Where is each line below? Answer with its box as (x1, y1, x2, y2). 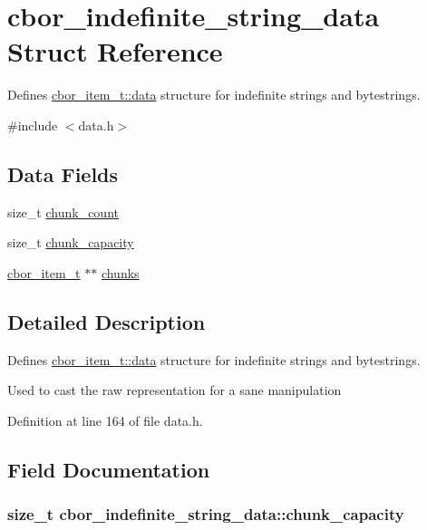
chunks (101, 263, 140, 282)
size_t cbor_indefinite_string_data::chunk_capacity (7, 503, 404, 525)
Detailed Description (7, 307, 206, 335)
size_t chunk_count (7, 202, 119, 221)
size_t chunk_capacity (7, 233, 134, 252)
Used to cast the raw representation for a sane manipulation (7, 381, 342, 400)
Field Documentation (7, 455, 210, 483)
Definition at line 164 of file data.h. (7, 410, 203, 429)
